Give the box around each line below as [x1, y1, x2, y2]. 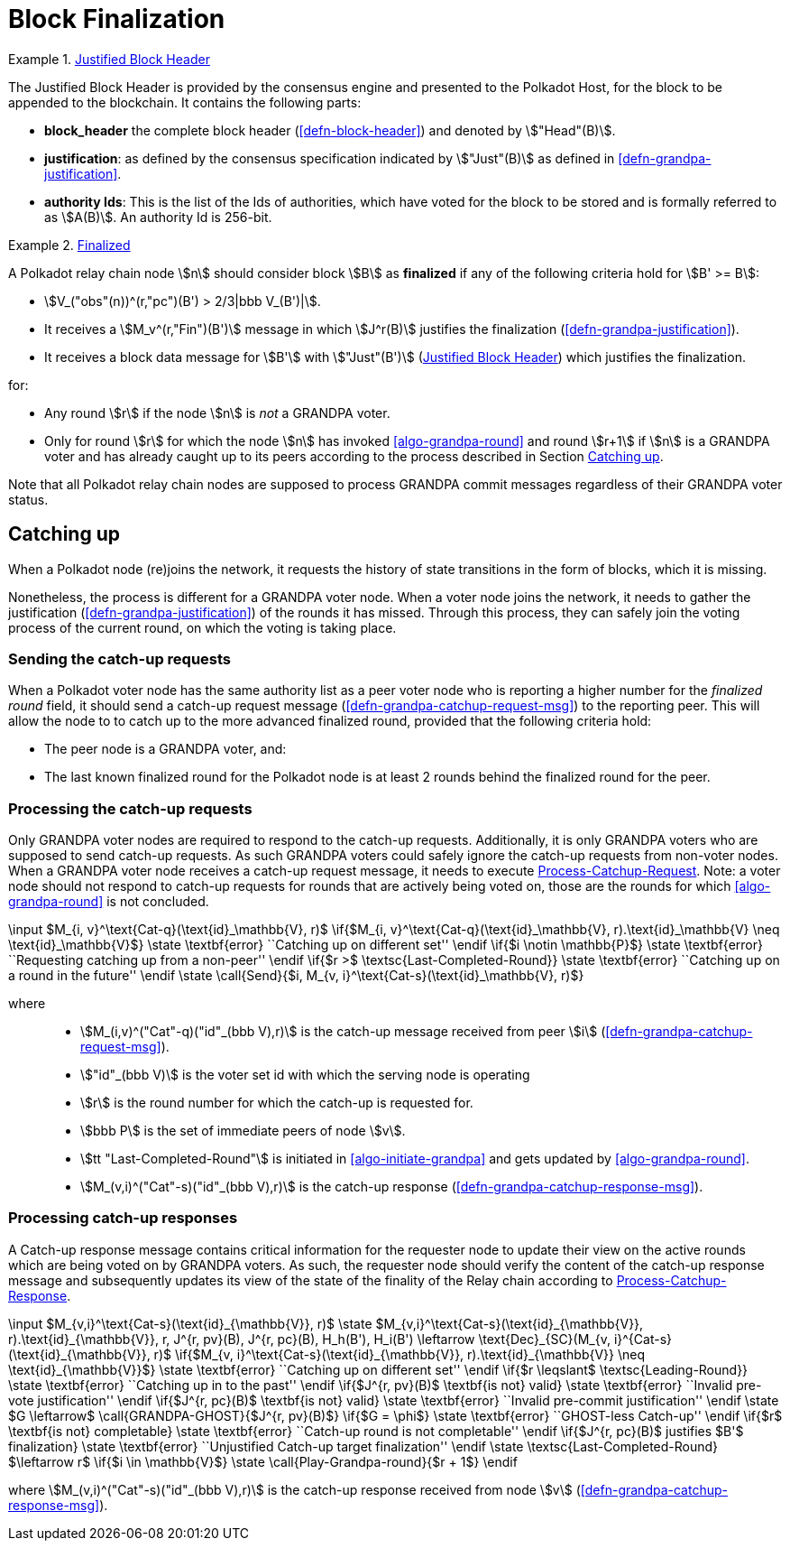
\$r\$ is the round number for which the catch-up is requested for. [80, 1095, 473, 1111]
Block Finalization [8, 4, 225, 34]
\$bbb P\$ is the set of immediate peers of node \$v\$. [80, 1123, 406, 1139]
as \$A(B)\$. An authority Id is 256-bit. [44, 209, 272, 225]
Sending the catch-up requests [8, 649, 232, 668]
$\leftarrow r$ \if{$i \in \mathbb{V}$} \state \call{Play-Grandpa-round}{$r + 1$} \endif [8, 1453, 518, 1469]
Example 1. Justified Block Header [8, 51, 210, 67]
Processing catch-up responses [8, 1209, 238, 1228]
